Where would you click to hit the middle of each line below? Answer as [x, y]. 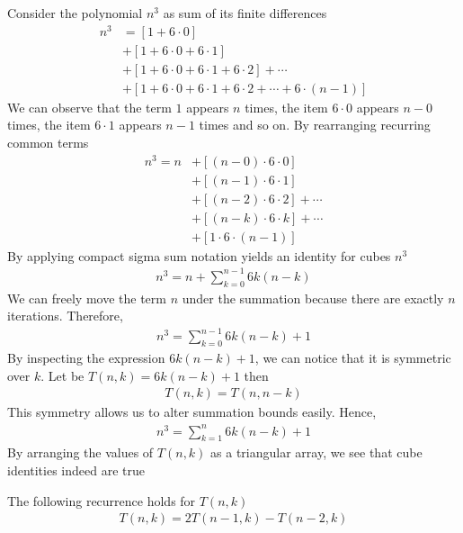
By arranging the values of [80, 452]
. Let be [62, 375]
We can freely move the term [87, 298]
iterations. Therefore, [65, 316]
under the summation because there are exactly [313, 298]
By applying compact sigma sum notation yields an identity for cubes [199, 255]
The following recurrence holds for [102, 500]
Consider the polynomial [75, 13]
